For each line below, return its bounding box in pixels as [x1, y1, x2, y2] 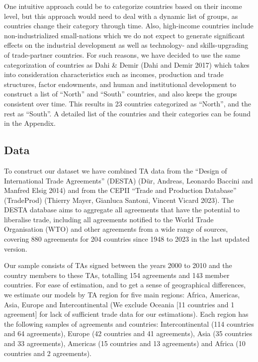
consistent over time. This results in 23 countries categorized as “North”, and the [4, 98, 251, 108]
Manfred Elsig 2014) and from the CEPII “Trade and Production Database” [4, 185, 237, 195]
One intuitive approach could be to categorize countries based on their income [4, 1, 242, 11]
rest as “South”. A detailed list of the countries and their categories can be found [4, 108, 251, 118]
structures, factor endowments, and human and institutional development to [4, 79, 236, 89]
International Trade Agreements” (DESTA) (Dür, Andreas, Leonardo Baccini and [4, 175, 253, 185]
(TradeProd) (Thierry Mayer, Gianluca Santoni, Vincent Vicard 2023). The [4, 194, 234, 205]
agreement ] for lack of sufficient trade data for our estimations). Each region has [4, 309, 249, 319]
